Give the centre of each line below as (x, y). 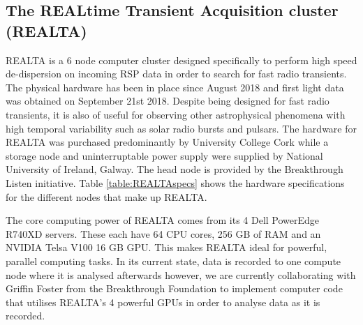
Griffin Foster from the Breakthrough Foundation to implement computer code (174, 288)
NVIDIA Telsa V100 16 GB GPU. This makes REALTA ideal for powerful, (166, 247)
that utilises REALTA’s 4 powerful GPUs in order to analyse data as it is (163, 302)
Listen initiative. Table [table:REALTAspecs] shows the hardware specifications (175, 182)
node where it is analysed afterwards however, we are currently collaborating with (181, 274)
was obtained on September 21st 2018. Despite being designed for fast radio (168, 101)
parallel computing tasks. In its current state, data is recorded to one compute (173, 260)
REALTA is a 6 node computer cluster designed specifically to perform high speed (181, 60)
